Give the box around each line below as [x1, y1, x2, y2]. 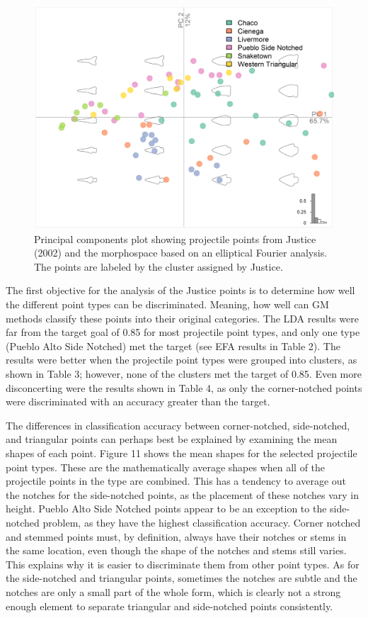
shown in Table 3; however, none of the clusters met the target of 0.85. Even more [6, 366, 362, 381]
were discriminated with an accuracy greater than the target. [6, 394, 270, 409]
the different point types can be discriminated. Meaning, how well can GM [6, 297, 329, 312]
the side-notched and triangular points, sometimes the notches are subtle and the [6, 571, 357, 585]
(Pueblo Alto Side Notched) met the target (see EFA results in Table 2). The [6, 338, 340, 353]
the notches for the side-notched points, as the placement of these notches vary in [6, 487, 360, 502]
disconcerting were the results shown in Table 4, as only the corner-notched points [6, 380, 362, 395]
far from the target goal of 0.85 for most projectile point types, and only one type [6, 325, 360, 339]
